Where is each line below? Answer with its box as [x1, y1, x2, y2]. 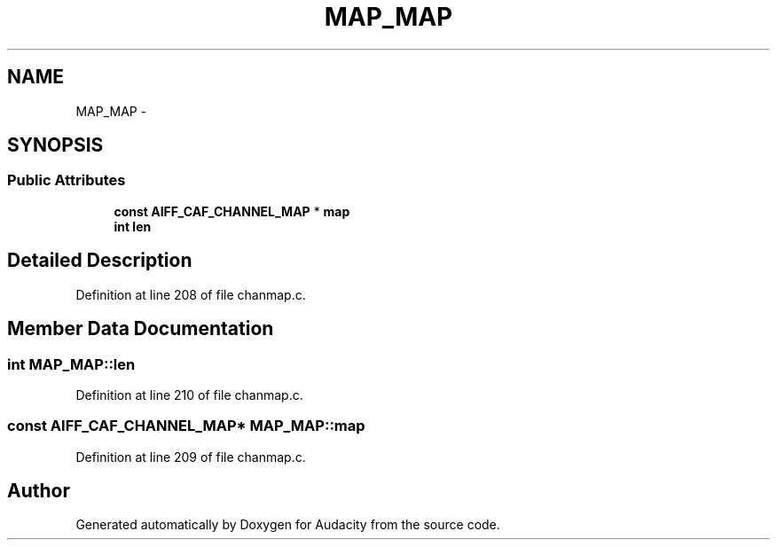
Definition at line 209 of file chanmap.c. [75, 449, 306, 465]
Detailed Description [7, 249, 192, 272]
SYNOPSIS [7, 134, 104, 157]
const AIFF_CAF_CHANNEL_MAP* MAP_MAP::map [7, 417, 365, 435]
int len [114, 218, 152, 234]
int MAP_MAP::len [7, 355, 136, 373]
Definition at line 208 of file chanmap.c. [75, 286, 306, 302]
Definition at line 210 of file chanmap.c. [75, 387, 303, 402]
